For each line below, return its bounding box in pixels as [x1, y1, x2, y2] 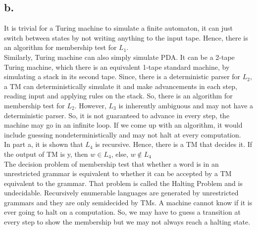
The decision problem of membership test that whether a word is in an [4, 158, 219, 169]
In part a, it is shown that [4, 139, 83, 149]
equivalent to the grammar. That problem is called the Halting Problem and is [4, 178, 243, 188]
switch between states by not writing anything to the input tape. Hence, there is [4, 32, 248, 43]
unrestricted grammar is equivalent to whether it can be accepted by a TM [4, 168, 232, 179]
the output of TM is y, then [4, 148, 88, 159]
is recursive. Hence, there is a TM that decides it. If [95, 139, 253, 149]
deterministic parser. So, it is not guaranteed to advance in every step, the [4, 110, 230, 120]
